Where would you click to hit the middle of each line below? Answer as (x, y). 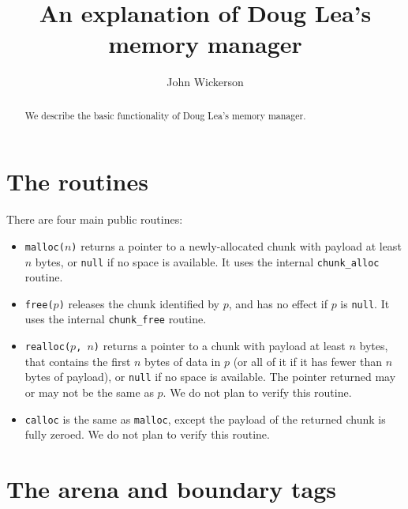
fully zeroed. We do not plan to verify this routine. (147, 434)
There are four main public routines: (95, 219)
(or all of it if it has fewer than (308, 361)
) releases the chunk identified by (139, 303)
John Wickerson (205, 82)
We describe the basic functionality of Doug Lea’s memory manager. (165, 115)
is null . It (365, 303)
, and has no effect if (278, 303)
